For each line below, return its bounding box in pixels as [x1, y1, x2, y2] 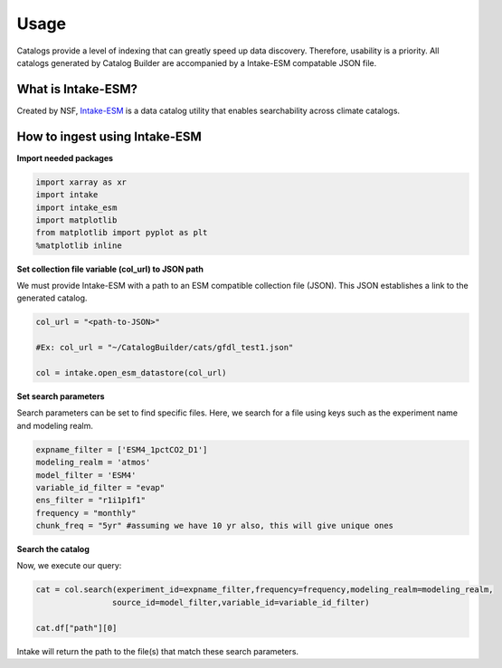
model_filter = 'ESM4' [35, 470, 137, 480]
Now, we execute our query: [16, 560, 122, 571]
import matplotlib [35, 215, 118, 225]
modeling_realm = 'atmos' [35, 457, 151, 468]
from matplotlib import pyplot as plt [35, 227, 208, 238]
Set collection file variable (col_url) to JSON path [16, 263, 204, 274]
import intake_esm [35, 202, 118, 213]
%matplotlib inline [35, 240, 122, 251]
